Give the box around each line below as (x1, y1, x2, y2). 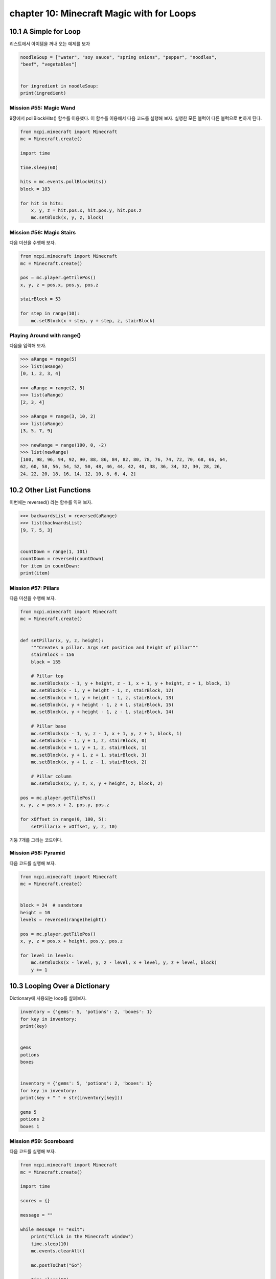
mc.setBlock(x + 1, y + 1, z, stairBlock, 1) (31, 745, 147, 751)
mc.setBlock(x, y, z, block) (31, 215, 104, 220)
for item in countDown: (20, 563, 80, 569)
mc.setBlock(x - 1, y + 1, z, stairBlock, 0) (31, 737, 147, 743)
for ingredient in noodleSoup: (20, 83, 99, 89)
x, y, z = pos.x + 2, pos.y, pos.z (20, 802, 109, 808)
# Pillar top (31, 673, 64, 679)
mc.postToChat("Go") (31, 1262, 83, 1268)
